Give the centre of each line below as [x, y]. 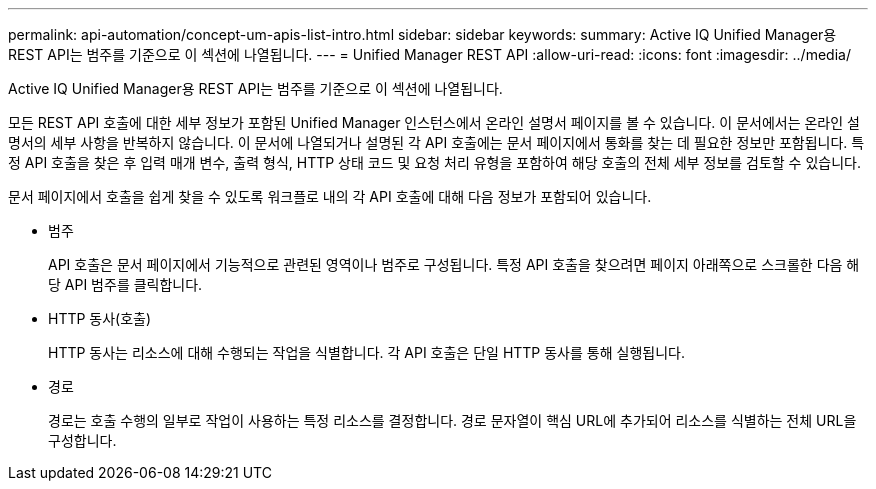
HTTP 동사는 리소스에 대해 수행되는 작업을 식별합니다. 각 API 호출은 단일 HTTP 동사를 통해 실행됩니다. [366, 352]
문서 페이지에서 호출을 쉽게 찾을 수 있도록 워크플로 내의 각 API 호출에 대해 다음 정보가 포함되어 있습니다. [330, 196]
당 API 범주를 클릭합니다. [125, 284]
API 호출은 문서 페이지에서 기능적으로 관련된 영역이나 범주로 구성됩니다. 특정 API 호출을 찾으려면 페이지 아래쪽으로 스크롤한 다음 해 [454, 264]
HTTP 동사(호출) [100, 318]
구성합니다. [82, 440]
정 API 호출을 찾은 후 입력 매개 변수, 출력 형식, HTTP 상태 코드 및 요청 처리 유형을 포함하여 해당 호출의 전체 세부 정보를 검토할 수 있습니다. [434, 162]
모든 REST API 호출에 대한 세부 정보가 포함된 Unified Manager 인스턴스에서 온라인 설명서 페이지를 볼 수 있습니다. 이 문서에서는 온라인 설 [434, 122]
